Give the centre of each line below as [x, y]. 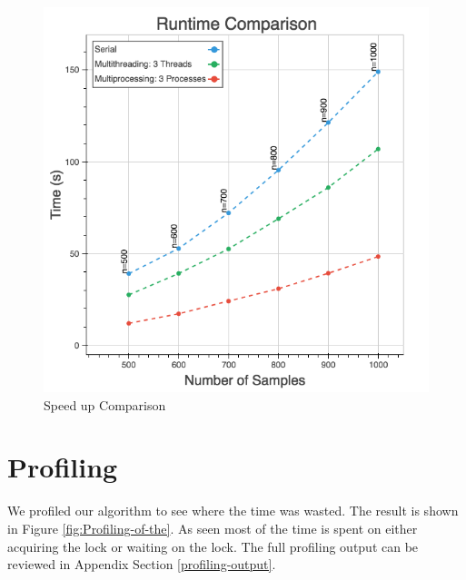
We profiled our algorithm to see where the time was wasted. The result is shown [233, 511]
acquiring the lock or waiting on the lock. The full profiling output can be [213, 546]
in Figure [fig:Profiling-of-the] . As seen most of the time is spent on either [213, 528]
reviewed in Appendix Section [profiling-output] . [142, 564]
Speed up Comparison [105, 404]
